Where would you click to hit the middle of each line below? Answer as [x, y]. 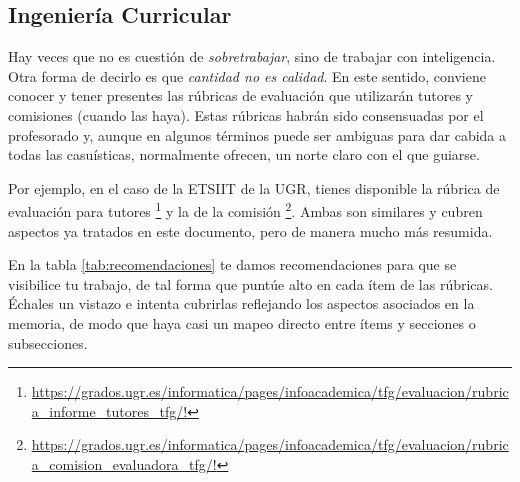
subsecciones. [48, 342]
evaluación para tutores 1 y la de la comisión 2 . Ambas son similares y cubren [245, 210]
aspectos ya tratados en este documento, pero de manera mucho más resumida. [250, 230]
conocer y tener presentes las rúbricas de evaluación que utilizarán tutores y [240, 95]
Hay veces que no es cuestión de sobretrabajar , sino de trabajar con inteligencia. [252, 56]
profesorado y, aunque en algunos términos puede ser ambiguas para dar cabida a [257, 134]
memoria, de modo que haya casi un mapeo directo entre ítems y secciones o [242, 322]
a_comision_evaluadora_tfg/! [124, 463]
